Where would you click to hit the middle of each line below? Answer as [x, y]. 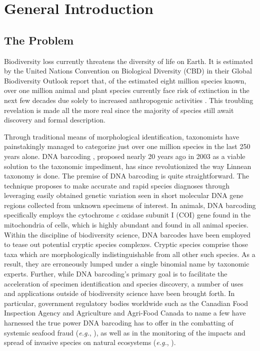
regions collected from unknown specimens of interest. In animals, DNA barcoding [130, 205]
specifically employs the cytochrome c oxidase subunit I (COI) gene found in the [127, 215]
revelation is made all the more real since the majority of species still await [119, 110]
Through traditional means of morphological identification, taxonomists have [122, 136]
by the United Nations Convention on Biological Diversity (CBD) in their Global [128, 71]
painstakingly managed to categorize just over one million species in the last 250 [127, 146]
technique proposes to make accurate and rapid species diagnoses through [117, 185]
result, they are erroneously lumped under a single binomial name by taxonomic [127, 264]
